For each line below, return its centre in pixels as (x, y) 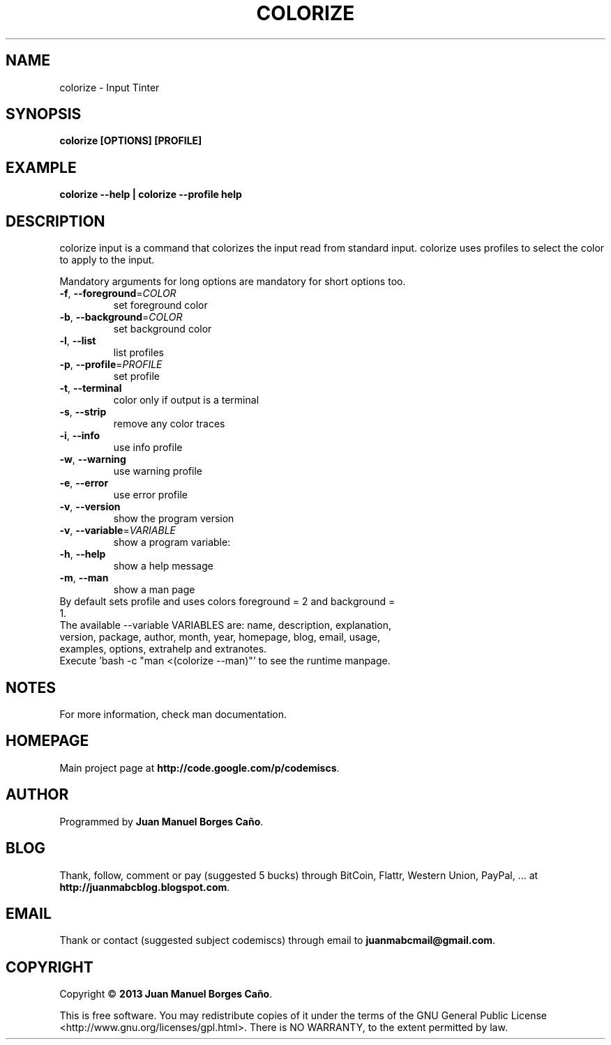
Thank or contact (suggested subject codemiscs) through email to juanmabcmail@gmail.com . (278, 940)
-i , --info (80, 436)
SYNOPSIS (44, 114)
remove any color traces (169, 424)
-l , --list (78, 341)
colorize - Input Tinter (110, 87)
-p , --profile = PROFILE (111, 365)
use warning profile (158, 471)
